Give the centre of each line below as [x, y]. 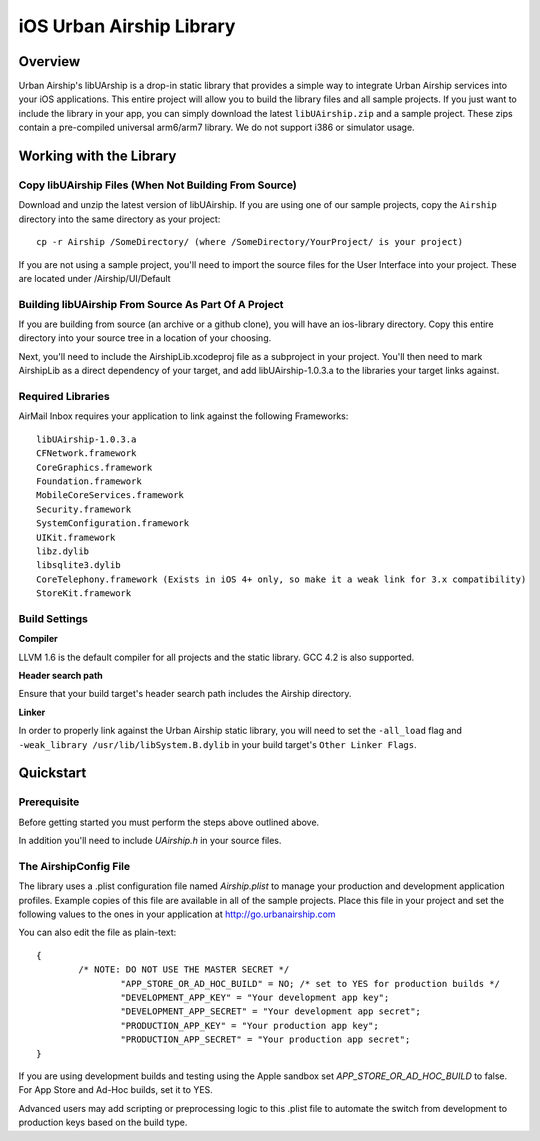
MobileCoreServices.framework [110, 495]
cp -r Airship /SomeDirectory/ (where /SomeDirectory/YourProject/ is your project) [250, 242]
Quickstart [52, 773]
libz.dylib [63, 551]
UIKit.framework [76, 537]
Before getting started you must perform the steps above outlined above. [169, 822]
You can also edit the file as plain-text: [97, 932]
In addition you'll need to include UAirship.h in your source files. [150, 841]
